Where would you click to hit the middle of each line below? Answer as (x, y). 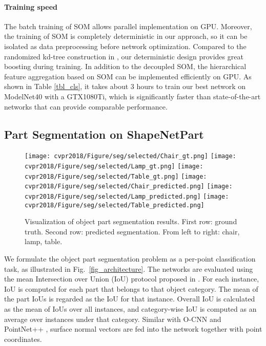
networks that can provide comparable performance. (86, 106)
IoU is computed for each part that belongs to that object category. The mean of (131, 288)
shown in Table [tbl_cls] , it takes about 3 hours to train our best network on (125, 86)
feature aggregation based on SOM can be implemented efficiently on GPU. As (128, 76)
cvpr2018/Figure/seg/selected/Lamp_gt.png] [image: (114, 166)
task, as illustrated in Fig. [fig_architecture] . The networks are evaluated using (129, 268)
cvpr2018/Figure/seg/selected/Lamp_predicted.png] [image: (127, 196)
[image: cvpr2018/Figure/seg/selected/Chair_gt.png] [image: (130, 156)
